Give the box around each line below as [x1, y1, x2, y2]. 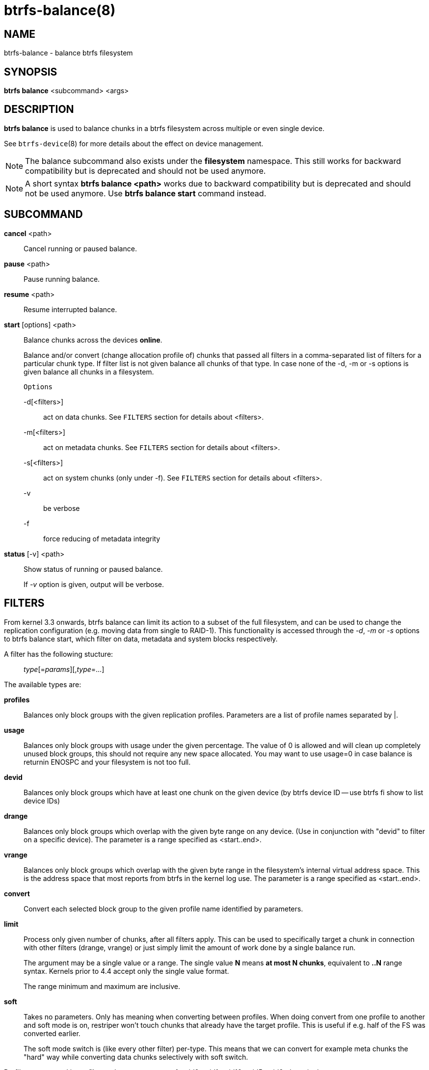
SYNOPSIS [4, 65, 57, 78]
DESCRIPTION [4, 103, 74, 116]
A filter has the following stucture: [4, 649, 113, 658]
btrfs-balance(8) [4, 2, 116, 19]
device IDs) [24, 796, 60, 805]
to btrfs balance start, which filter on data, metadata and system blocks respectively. [4, 634, 278, 643]
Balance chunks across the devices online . [24, 335, 162, 344]
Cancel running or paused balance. [24, 244, 137, 253]
